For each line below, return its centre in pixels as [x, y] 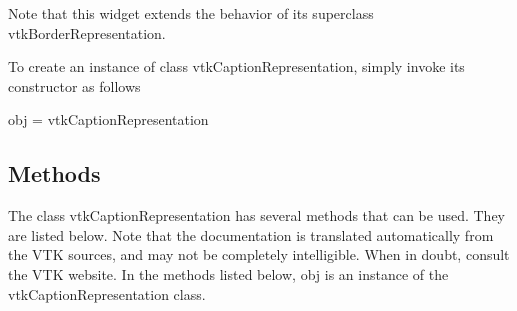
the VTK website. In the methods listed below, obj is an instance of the [228, 273]
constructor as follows [74, 85]
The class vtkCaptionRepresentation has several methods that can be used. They [256, 215]
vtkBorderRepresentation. [87, 32]
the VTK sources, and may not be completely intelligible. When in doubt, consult [259, 254]
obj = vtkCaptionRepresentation [108, 119]
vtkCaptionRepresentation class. [107, 293]
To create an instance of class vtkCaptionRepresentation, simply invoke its [236, 66]
